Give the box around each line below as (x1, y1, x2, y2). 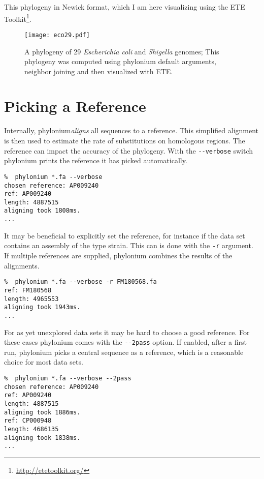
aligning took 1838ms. (4, 434, 81, 441)
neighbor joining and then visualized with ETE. (24, 66, 173, 76)
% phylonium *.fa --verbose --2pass (4, 374, 131, 382)
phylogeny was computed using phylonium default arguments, (24, 56, 216, 67)
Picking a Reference (4, 96, 146, 116)
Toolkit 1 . (4, 12, 31, 24)
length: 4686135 (4, 425, 59, 433)
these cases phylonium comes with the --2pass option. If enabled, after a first (4, 337, 247, 347)
